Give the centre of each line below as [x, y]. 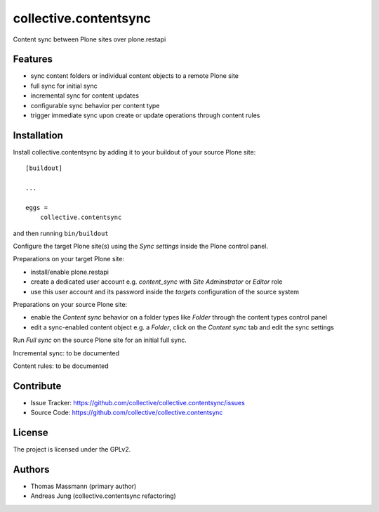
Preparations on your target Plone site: [69, 259]
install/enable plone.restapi [69, 272]
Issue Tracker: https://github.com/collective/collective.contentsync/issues [138, 402]
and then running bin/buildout [61, 233]
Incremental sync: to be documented [66, 353]
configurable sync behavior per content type [95, 105]
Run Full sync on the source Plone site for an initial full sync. [100, 340]
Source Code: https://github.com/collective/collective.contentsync [127, 413]
